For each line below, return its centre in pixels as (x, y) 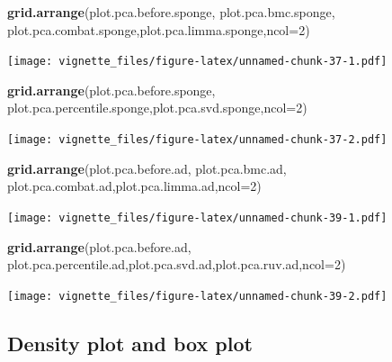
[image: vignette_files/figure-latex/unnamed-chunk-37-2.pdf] (197, 140)
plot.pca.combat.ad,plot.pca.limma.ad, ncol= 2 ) (134, 186)
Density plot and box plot (130, 343)
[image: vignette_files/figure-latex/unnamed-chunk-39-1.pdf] (197, 217)
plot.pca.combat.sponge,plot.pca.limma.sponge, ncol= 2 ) (159, 29)
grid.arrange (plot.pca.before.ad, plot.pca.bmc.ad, (147, 168)
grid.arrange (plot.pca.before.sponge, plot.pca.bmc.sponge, (171, 12)
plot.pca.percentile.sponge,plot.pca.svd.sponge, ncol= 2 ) (157, 108)
